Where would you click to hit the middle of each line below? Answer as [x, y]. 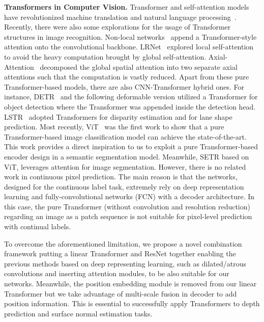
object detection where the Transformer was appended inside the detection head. [130, 106]
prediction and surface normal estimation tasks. [78, 313]
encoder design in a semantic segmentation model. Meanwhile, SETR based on [127, 156]
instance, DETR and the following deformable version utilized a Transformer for [131, 97]
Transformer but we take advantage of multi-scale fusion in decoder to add [121, 293]
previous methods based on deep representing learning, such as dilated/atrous [125, 263]
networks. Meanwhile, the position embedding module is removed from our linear [130, 284]
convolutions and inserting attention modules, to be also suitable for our [117, 273]
